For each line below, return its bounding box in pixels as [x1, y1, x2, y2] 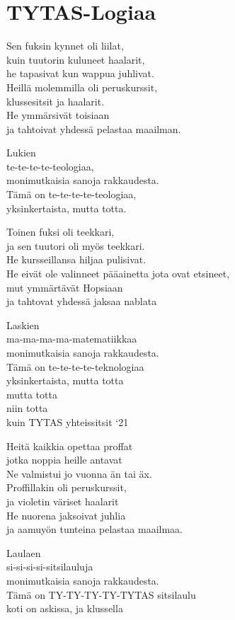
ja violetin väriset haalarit [6, 493, 119, 508]
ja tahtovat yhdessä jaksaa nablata [6, 294, 157, 309]
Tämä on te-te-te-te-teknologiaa [6, 359, 144, 374]
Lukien [6, 145, 36, 160]
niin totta [6, 401, 48, 415]
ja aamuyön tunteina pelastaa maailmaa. [6, 522, 183, 536]
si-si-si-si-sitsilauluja [6, 559, 93, 574]
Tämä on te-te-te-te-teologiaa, [6, 187, 137, 202]
